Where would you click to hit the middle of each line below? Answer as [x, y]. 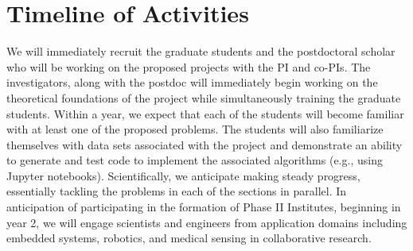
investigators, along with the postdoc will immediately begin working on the [192, 82]
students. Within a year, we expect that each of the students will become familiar [205, 113]
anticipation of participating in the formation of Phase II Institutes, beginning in [204, 207]
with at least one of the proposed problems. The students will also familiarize [195, 129]
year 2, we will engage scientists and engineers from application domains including [207, 222]
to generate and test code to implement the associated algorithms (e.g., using [195, 160]
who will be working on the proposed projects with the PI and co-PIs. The [189, 66]
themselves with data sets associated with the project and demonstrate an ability [205, 144]
